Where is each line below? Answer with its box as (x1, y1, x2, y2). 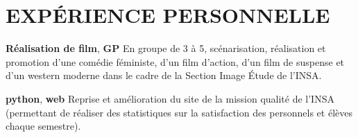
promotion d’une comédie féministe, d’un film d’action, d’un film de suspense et (6, 54, 345, 69)
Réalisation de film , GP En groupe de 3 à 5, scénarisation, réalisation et (6, 41, 326, 55)
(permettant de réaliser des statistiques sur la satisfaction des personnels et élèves (6, 105, 352, 119)
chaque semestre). (6, 119, 81, 133)
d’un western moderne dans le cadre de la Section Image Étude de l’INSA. (6, 68, 322, 83)
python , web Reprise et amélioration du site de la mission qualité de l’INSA (6, 91, 334, 105)
